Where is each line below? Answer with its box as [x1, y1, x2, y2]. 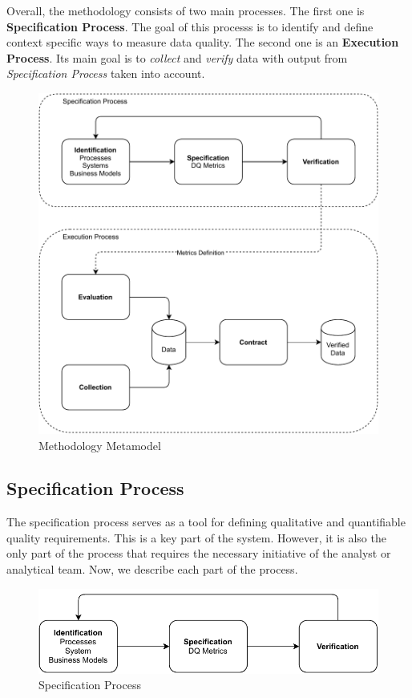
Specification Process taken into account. [6, 65, 205, 82]
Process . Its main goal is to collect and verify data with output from [6, 49, 348, 66]
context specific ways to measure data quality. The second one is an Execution [6, 34, 399, 51]
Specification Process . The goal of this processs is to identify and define [6, 18, 374, 34]
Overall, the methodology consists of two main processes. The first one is [6, 2, 365, 18]
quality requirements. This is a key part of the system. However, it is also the [6, 529, 386, 546]
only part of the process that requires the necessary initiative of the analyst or [6, 545, 391, 562]
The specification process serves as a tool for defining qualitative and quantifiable [6, 513, 406, 530]
